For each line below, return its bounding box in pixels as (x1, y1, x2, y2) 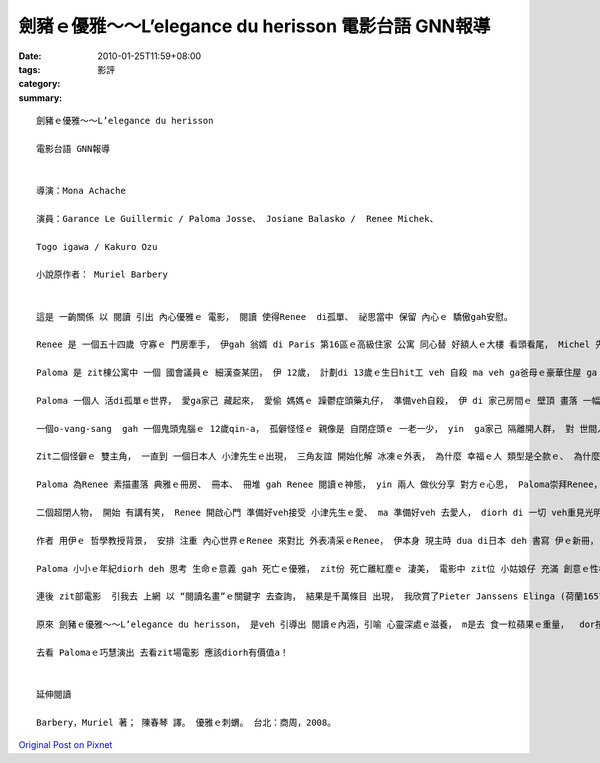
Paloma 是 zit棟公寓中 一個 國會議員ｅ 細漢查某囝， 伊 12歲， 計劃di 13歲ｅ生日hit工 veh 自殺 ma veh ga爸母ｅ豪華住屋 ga (36, 367, 598, 379)
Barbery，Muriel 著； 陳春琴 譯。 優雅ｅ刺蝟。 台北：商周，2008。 (36, 716, 337, 728)
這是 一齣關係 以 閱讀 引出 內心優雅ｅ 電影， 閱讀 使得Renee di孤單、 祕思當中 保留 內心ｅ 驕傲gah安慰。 (36, 311, 514, 322)
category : (18, 78, 61, 90)
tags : (18, 63, 41, 75)
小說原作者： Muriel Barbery (36, 269, 169, 280)
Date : (18, 50, 42, 62)
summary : (18, 91, 63, 104)
